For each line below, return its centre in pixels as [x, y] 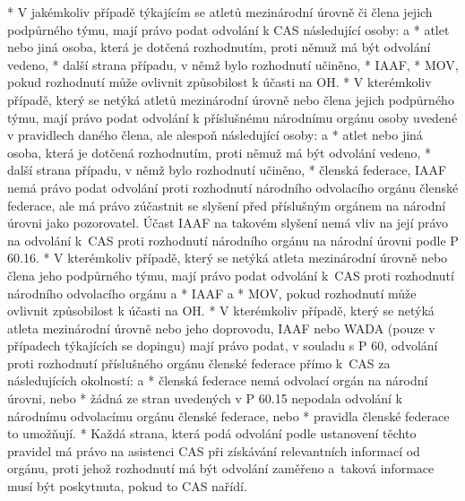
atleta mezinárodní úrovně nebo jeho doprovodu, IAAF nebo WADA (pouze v [221, 328]
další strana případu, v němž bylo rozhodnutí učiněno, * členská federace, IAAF [227, 170]
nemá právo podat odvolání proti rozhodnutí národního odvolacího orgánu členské [233, 187]
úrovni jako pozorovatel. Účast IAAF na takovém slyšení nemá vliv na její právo [228, 223]
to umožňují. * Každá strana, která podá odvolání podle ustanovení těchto [212, 433]
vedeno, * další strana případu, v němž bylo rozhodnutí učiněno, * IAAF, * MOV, [233, 64]
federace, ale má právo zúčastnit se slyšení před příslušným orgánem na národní [227, 205]
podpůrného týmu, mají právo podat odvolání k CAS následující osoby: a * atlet [228, 29]
